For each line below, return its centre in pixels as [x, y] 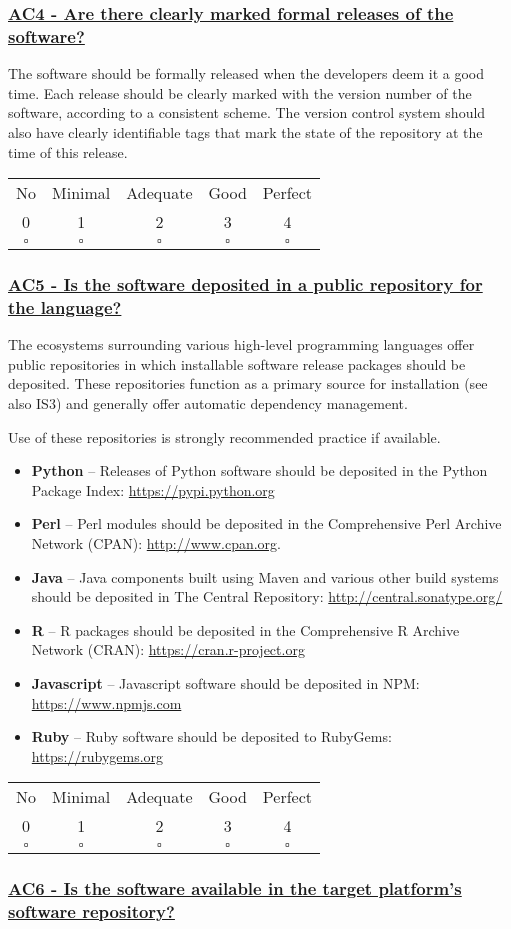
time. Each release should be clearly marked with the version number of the [240, 92]
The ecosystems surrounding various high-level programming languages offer [241, 344]
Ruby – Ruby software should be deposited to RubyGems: [211, 736]
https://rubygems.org [97, 755]
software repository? [91, 911]
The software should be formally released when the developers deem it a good [246, 73]
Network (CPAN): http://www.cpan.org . [156, 543]
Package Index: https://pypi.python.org [153, 489]
